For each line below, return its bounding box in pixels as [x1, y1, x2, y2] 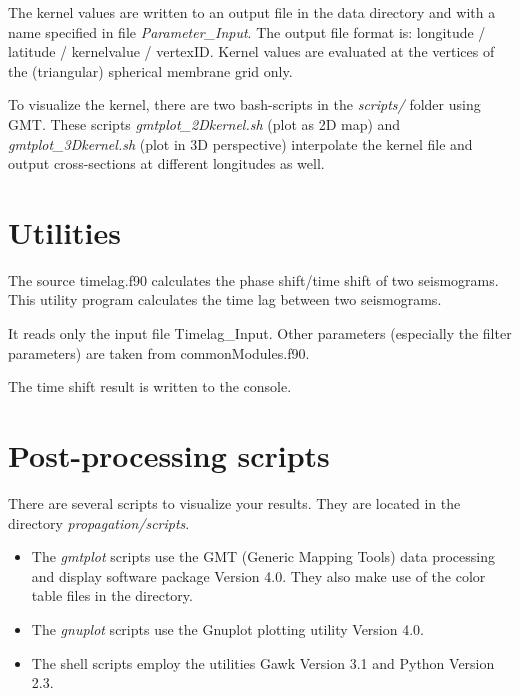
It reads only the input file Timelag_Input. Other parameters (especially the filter [8, 323, 512, 344]
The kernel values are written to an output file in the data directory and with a [8, 2, 496, 22]
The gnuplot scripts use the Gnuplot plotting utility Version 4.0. [31, 618, 424, 639]
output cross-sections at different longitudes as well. [8, 153, 325, 174]
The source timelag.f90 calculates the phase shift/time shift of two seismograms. [8, 269, 499, 290]
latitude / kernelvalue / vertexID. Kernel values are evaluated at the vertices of [8, 41, 495, 62]
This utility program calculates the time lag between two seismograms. [8, 289, 442, 310]
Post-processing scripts [8, 435, 330, 476]
